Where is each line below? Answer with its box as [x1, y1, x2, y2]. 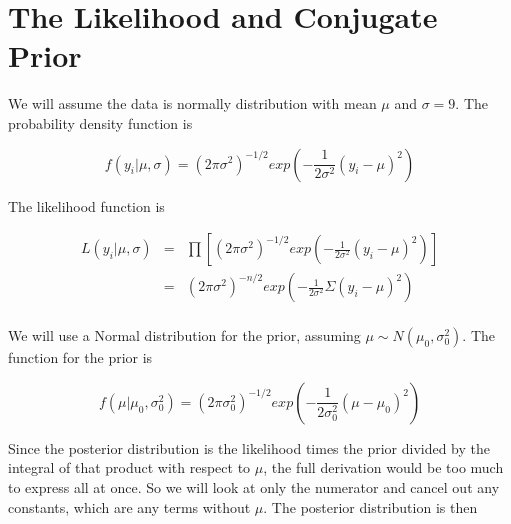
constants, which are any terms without [8, 496, 251, 517]
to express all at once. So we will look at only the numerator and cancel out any [8, 476, 500, 497]
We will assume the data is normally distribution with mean [8, 93, 377, 114]
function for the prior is [8, 347, 153, 368]
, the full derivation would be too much [263, 457, 504, 478]
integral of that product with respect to [8, 457, 251, 478]
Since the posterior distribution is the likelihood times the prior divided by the [8, 437, 491, 458]
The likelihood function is [8, 195, 165, 216]
